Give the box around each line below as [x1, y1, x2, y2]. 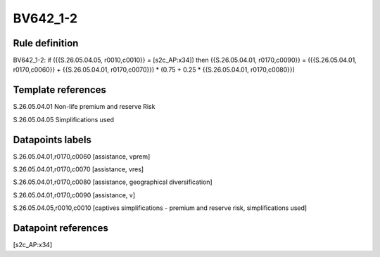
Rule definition [13, 37, 79, 49]
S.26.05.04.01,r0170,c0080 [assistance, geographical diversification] [13, 178, 213, 186]
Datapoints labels [13, 133, 91, 145]
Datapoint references [13, 222, 109, 235]
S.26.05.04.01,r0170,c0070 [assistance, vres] [13, 165, 144, 173]
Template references [13, 84, 107, 96]
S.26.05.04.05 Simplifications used [13, 115, 114, 124]
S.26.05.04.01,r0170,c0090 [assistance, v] [13, 190, 136, 199]
